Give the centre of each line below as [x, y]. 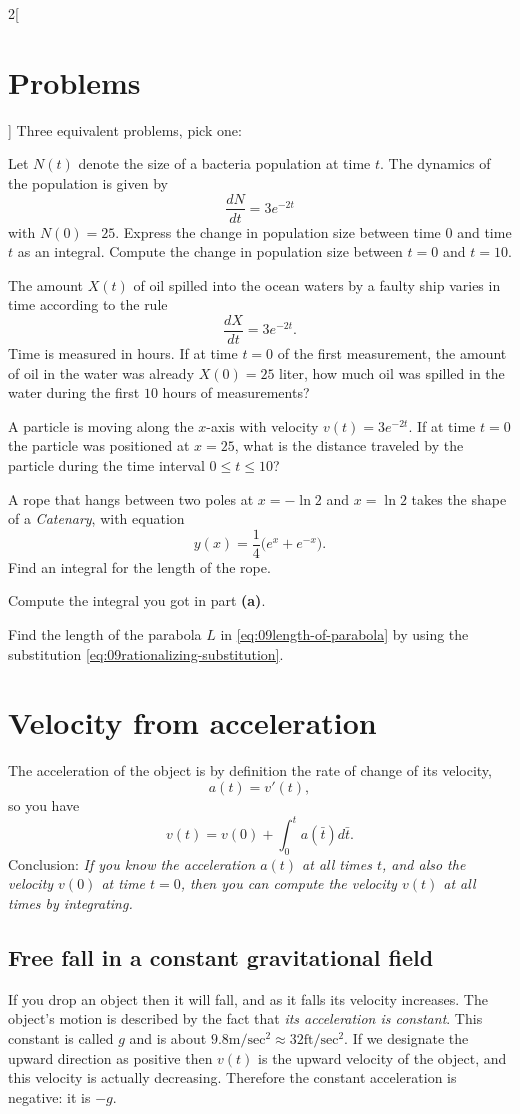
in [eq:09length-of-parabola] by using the [344, 634]
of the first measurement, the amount [392, 353]
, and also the [423, 863]
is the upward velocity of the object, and [382, 1057]
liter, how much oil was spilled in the [392, 372]
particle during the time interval [106, 464]
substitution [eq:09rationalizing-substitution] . [146, 653]
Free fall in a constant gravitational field [221, 956]
